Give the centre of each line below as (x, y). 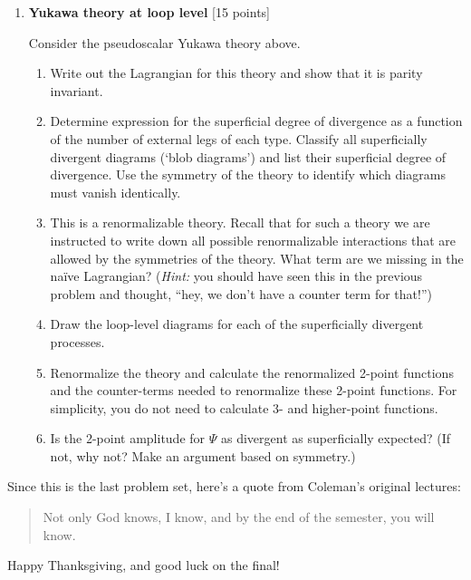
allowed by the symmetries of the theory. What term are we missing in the (257, 258)
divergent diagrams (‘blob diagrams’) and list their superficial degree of (248, 156)
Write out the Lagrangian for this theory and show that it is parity (236, 73)
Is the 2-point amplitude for (128, 438)
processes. (77, 341)
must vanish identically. (115, 192)
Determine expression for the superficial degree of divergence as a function (256, 121)
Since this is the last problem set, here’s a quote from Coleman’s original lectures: (234, 486)
